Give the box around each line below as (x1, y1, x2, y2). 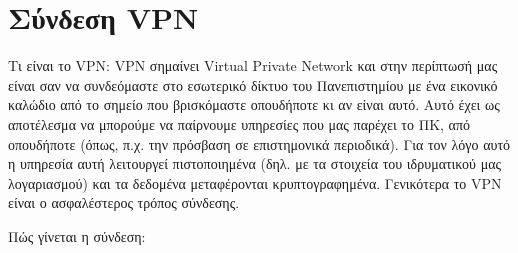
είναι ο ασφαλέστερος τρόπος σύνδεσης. (8, 192, 240, 213)
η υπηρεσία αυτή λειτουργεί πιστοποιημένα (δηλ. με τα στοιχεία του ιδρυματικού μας (8, 153, 502, 174)
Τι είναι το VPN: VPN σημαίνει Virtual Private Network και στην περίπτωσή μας (8, 55, 498, 76)
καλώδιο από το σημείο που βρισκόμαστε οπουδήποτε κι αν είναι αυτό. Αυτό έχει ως (8, 94, 500, 115)
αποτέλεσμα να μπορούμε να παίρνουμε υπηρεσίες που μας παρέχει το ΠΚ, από (8, 113, 471, 134)
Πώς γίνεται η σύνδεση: (8, 225, 146, 246)
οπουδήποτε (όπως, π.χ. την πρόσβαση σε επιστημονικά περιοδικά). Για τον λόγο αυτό (8, 133, 511, 154)
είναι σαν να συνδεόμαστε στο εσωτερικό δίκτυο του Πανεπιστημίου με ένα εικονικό (8, 74, 498, 95)
